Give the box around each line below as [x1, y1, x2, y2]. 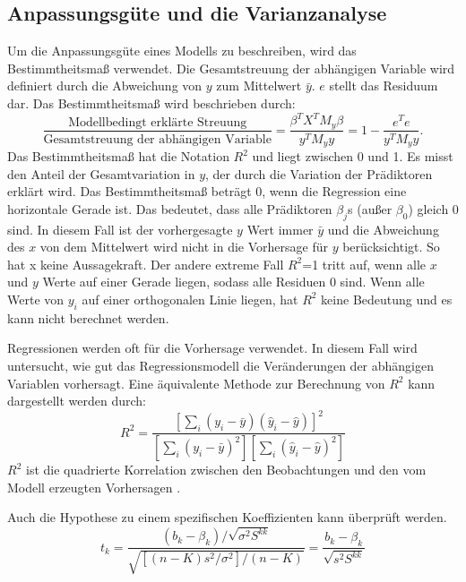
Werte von [7, 289, 65, 308]
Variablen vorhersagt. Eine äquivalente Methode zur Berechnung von [7, 373, 385, 392]
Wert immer [246, 219, 314, 238]
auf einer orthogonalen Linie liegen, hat [82, 289, 298, 308]
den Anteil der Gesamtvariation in [7, 164, 195, 183]
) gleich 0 [408, 199, 459, 218]
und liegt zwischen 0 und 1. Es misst [252, 147, 453, 166]
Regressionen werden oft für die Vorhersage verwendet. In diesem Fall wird [7, 338, 418, 357]
